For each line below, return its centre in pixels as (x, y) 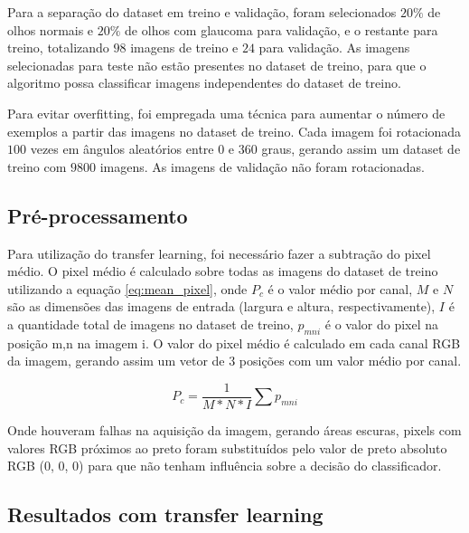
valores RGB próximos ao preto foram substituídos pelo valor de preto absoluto (227, 447)
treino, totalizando (58, 48)
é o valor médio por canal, (340, 288)
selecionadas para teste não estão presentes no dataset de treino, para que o (217, 65)
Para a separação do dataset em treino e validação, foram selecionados (202, 12)
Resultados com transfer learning (165, 514)
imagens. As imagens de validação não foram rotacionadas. (263, 166)
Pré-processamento (98, 215)
